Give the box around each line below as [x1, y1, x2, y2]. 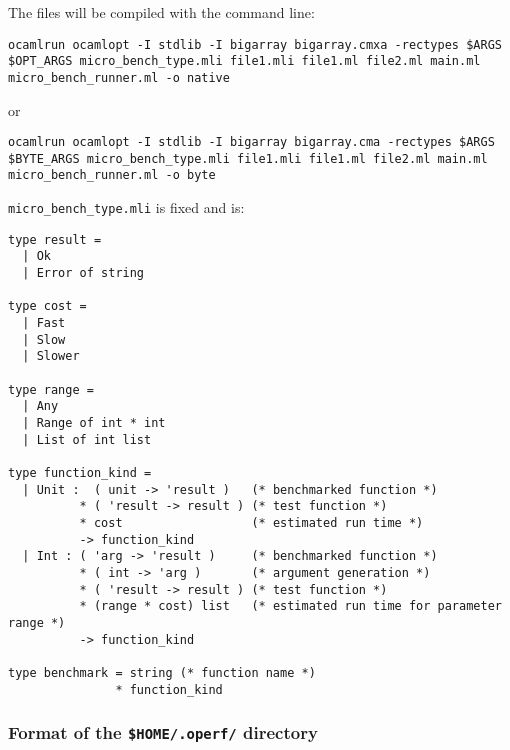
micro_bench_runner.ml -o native [8, 70, 230, 85]
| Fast [22, 316, 66, 331]
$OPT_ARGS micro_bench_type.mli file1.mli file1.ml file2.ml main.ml [8, 54, 481, 69]
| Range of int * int [22, 416, 166, 430]
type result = [8, 232, 102, 247]
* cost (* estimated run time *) [79, 515, 424, 530]
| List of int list [22, 432, 152, 447]
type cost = [8, 299, 87, 314]
